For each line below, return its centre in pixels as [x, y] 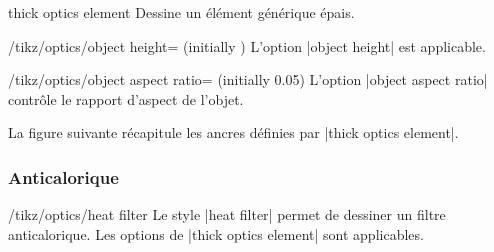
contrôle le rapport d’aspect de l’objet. [126, 98]
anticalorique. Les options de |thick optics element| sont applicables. [216, 233]
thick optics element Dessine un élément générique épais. [181, 12]
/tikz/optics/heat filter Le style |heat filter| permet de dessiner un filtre [227, 214]
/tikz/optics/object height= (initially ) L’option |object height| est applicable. [247, 45]
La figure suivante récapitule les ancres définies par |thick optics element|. [233, 132]
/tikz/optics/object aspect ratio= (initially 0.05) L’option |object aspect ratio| [248, 79]
